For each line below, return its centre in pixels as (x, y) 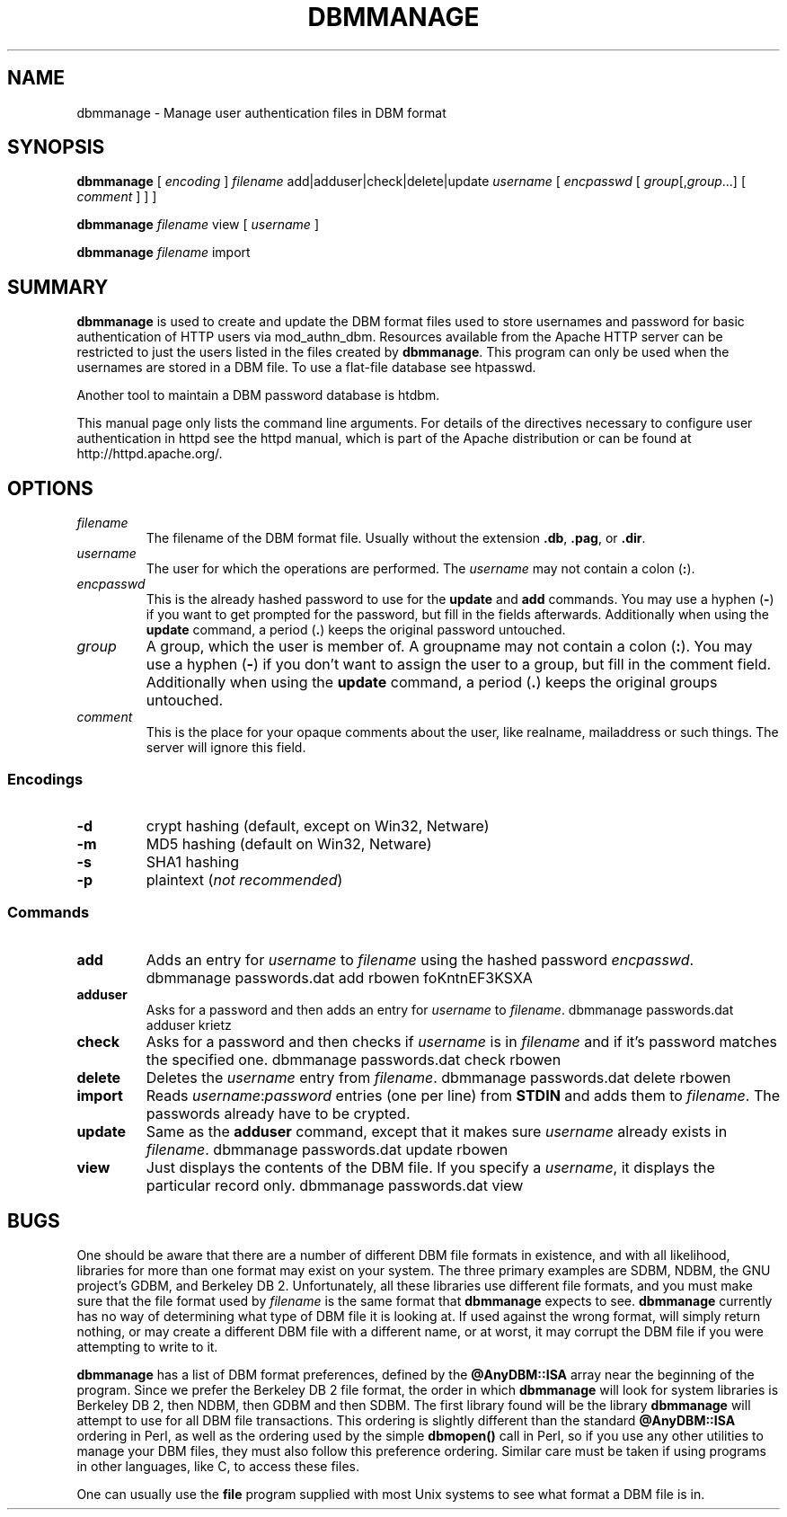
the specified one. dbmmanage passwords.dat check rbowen (354, 1059)
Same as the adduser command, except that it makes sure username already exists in (437, 1131)
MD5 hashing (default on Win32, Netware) (289, 843)
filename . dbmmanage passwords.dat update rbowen (327, 1149)
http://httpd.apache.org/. (150, 454)
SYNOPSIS (56, 147)
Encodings (45, 779)
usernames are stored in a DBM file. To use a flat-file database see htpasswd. (306, 368)
